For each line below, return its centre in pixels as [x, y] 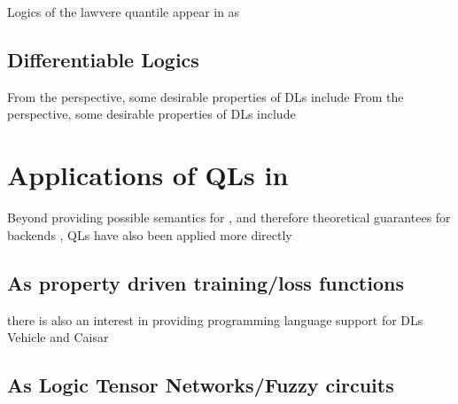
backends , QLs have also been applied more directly [150, 234]
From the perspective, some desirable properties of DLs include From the [206, 96]
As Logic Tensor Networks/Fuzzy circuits [201, 385]
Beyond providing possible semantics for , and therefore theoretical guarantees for [229, 218]
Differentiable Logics [103, 59]
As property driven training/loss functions [206, 282]
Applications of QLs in [148, 175]
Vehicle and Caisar [58, 337]
